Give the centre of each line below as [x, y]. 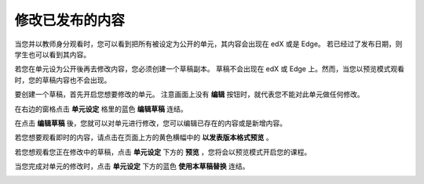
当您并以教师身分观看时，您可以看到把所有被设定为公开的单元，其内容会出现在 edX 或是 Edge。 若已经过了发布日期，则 [208, 44]
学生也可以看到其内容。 [52, 54]
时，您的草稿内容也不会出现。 [63, 80]
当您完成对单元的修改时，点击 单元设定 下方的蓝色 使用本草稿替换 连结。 [132, 166]
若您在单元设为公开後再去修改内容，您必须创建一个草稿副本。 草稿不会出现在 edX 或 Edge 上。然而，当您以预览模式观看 [209, 69]
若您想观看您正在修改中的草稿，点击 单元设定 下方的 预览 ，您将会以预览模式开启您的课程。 [163, 152]
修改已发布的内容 [70, 20]
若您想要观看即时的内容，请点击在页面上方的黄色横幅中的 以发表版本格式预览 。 [144, 138]
